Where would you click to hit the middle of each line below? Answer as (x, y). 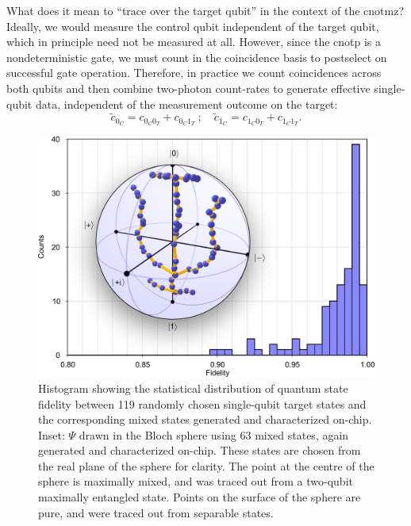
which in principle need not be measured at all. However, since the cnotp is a (194, 42)
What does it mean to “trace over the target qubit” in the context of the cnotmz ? (205, 10)
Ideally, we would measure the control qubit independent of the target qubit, (193, 26)
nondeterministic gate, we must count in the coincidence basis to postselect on (197, 57)
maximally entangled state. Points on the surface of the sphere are (200, 497)
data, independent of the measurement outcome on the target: (186, 104)
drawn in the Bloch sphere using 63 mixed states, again (214, 434)
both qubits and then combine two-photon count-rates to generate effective (188, 88)
